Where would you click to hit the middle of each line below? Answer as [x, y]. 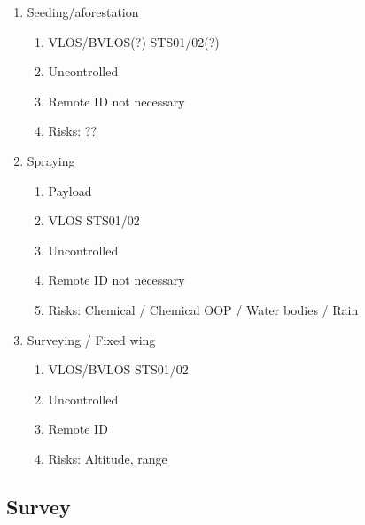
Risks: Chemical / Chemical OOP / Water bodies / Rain [203, 309]
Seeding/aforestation [83, 12]
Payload [70, 190]
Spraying [51, 160]
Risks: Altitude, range [108, 458]
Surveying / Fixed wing [91, 339]
